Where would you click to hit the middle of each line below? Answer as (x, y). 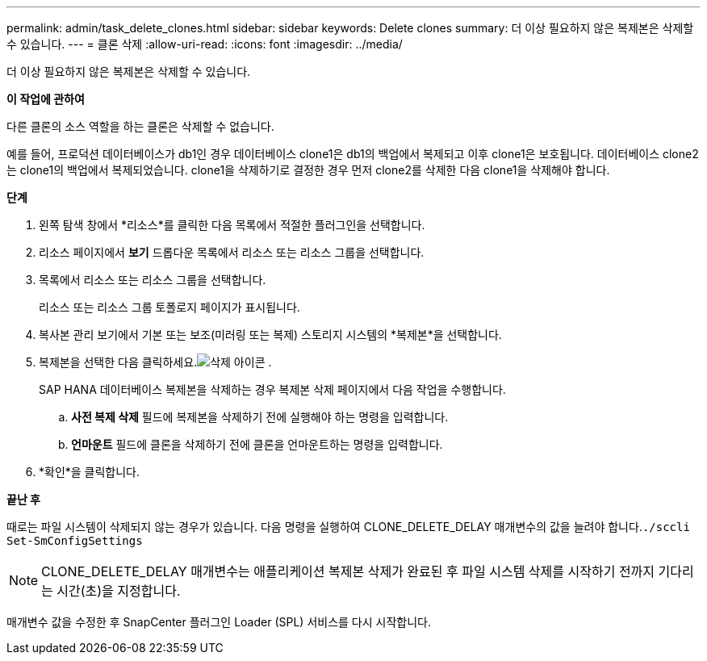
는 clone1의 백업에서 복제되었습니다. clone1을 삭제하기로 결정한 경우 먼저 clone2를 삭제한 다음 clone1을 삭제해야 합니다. (308, 170)
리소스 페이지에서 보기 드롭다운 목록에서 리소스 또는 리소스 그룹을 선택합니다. (232, 252)
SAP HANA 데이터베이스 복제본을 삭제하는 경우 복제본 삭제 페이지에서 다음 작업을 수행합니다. (272, 389)
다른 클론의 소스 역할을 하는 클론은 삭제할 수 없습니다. (140, 126)
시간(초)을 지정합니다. (119, 591)
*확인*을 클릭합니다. (90, 472)
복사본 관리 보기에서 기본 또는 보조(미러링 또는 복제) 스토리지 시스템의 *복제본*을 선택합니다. (270, 335)
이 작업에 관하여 (46, 99)
